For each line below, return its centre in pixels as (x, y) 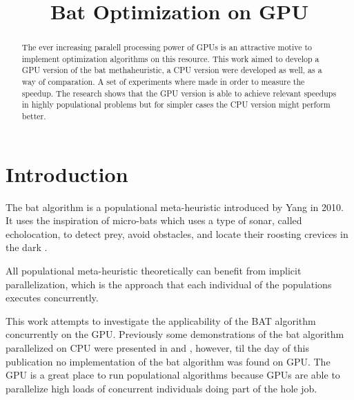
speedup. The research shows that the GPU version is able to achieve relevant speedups (179, 93)
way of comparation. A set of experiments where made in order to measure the (163, 82)
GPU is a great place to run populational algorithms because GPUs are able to (173, 375)
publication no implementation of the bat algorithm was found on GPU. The (168, 361)
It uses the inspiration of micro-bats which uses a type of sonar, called (154, 220)
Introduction (67, 173)
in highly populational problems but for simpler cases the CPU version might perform (176, 104)
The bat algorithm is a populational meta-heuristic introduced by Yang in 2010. (175, 207)
